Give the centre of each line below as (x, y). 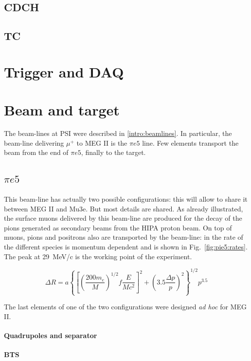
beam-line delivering (34, 142)
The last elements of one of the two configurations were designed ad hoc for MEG (125, 307)
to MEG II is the (102, 142)
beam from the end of (36, 152)
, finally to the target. (113, 152)
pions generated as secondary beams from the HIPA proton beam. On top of (118, 227)
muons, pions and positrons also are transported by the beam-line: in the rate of (124, 237)
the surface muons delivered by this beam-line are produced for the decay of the (123, 218)
